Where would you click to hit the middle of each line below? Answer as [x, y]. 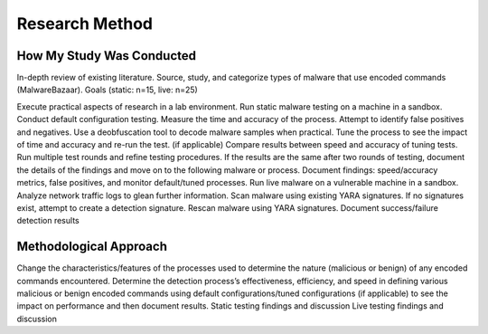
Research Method [85, 24]
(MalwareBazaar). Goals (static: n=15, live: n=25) [107, 90]
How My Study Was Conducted [106, 56]
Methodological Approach [92, 247]
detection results [48, 221]
